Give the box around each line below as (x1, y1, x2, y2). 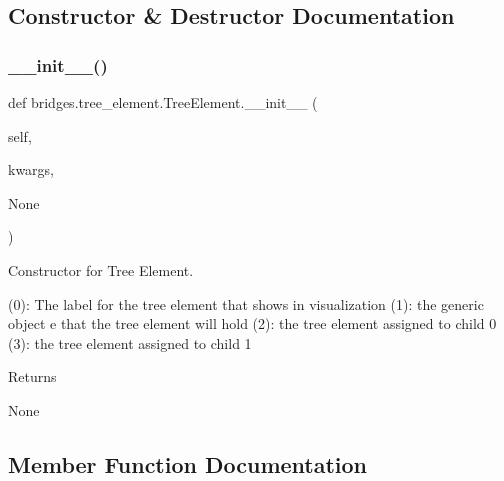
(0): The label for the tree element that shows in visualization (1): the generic (8, 293, 484, 314)
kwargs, (8, 159, 55, 180)
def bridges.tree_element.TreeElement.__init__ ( (8, 92, 318, 112)
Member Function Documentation (8, 448, 368, 479)
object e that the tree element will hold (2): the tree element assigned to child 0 (8, 313, 497, 334)
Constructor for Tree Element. (8, 259, 194, 280)
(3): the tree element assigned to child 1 (8, 332, 252, 353)
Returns (8, 366, 57, 387)
